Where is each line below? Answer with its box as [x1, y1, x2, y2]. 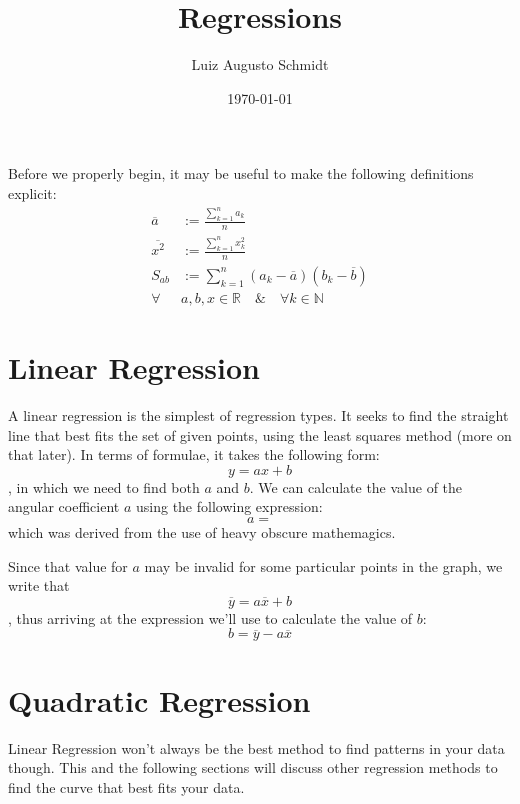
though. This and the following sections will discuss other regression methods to [8, 757, 498, 778]
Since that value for [8, 555, 128, 576]
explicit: [8, 182, 57, 203]
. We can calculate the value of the [249, 476, 463, 497]
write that [8, 575, 70, 596]
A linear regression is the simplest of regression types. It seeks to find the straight [8, 405, 509, 426]
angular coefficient [8, 496, 120, 517]
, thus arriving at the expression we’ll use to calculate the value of [8, 607, 413, 628]
